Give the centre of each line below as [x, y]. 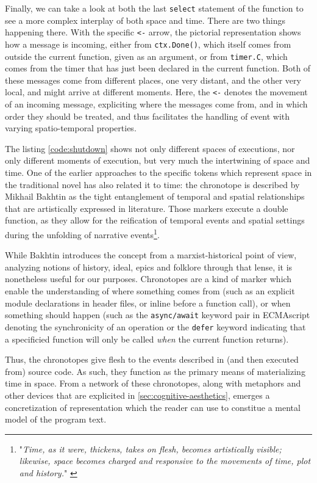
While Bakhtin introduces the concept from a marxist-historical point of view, [151, 255]
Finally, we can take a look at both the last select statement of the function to [154, 8]
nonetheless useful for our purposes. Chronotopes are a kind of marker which [148, 279]
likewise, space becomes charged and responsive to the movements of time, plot [165, 461]
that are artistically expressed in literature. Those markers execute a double [147, 208]
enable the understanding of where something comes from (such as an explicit [150, 291]
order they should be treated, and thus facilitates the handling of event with [148, 116]
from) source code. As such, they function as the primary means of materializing [155, 371]
